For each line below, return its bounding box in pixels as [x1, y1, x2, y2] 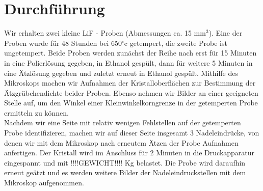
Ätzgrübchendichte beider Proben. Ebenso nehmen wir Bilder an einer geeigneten [4, 87, 258, 98]
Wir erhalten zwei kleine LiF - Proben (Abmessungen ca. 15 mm [4, 28, 206, 38]
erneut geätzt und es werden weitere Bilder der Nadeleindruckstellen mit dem [4, 167, 246, 178]
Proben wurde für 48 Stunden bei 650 [4, 37, 122, 48]
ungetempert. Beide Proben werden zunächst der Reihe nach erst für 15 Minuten [4, 47, 257, 58]
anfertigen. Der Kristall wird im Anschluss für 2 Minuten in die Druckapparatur [4, 147, 255, 158]
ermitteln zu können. [4, 107, 69, 118]
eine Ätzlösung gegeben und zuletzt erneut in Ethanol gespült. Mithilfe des [4, 67, 238, 78]
